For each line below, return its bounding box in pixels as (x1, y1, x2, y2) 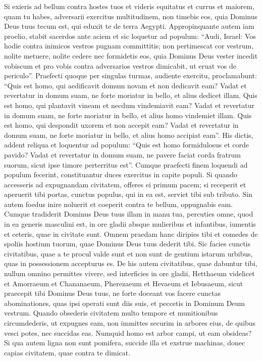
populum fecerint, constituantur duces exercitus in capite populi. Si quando (4, 169, 238, 180)
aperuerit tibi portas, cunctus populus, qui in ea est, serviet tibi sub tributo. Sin (4, 189, 252, 199)
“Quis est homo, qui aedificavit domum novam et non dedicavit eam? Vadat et (4, 80, 247, 90)
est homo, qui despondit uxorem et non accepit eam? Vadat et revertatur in (4, 120, 239, 130)
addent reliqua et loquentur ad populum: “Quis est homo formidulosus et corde (4, 139, 249, 150)
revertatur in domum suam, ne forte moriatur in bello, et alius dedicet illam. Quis (4, 90, 257, 100)
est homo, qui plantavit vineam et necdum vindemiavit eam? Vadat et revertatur (4, 99, 255, 110)
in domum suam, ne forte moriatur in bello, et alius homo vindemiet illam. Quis (4, 110, 252, 120)
